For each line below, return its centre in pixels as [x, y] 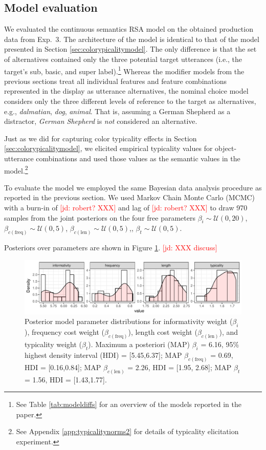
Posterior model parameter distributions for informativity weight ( [129, 321]
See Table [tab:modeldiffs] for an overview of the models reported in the [129, 404]
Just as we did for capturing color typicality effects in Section [101, 138]
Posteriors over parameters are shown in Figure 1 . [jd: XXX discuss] [111, 248]
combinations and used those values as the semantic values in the [138, 158]
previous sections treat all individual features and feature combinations [115, 81]
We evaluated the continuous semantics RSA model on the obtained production [129, 29]
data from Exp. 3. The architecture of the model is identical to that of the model [132, 39]
